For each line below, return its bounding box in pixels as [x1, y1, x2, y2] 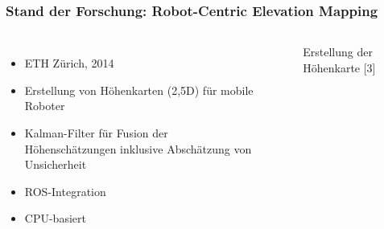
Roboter [24, 97, 65, 114]
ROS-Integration [24, 182, 106, 199]
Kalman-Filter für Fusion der [24, 125, 168, 141]
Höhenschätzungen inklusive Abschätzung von [24, 140, 252, 157]
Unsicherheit [24, 156, 87, 173]
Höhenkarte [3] [303, 59, 376, 76]
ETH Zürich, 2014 [24, 55, 114, 72]
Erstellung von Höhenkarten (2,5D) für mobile [24, 81, 254, 98]
